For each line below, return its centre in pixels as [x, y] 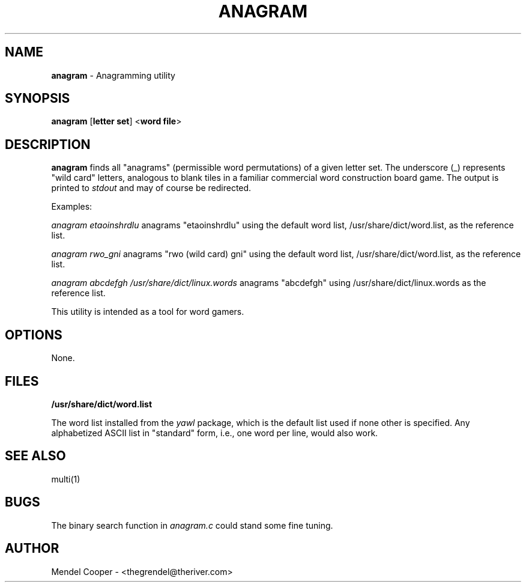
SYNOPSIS [38, 99]
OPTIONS [34, 335]
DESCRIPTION [48, 144]
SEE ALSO [35, 456]
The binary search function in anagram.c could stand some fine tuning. [192, 525]
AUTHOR [32, 549]
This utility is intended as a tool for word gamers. [148, 312]
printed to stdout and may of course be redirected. [151, 188]
